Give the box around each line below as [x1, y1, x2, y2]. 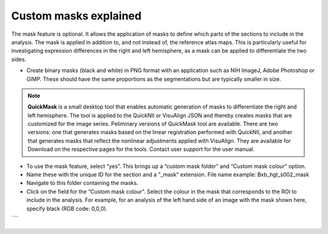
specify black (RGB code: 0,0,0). [26, 205, 108, 212]
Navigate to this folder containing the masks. [26, 179, 138, 187]
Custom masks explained [11, 9, 142, 22]
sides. [11, 55, 27, 63]
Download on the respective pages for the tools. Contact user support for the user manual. [27, 145, 255, 153]
